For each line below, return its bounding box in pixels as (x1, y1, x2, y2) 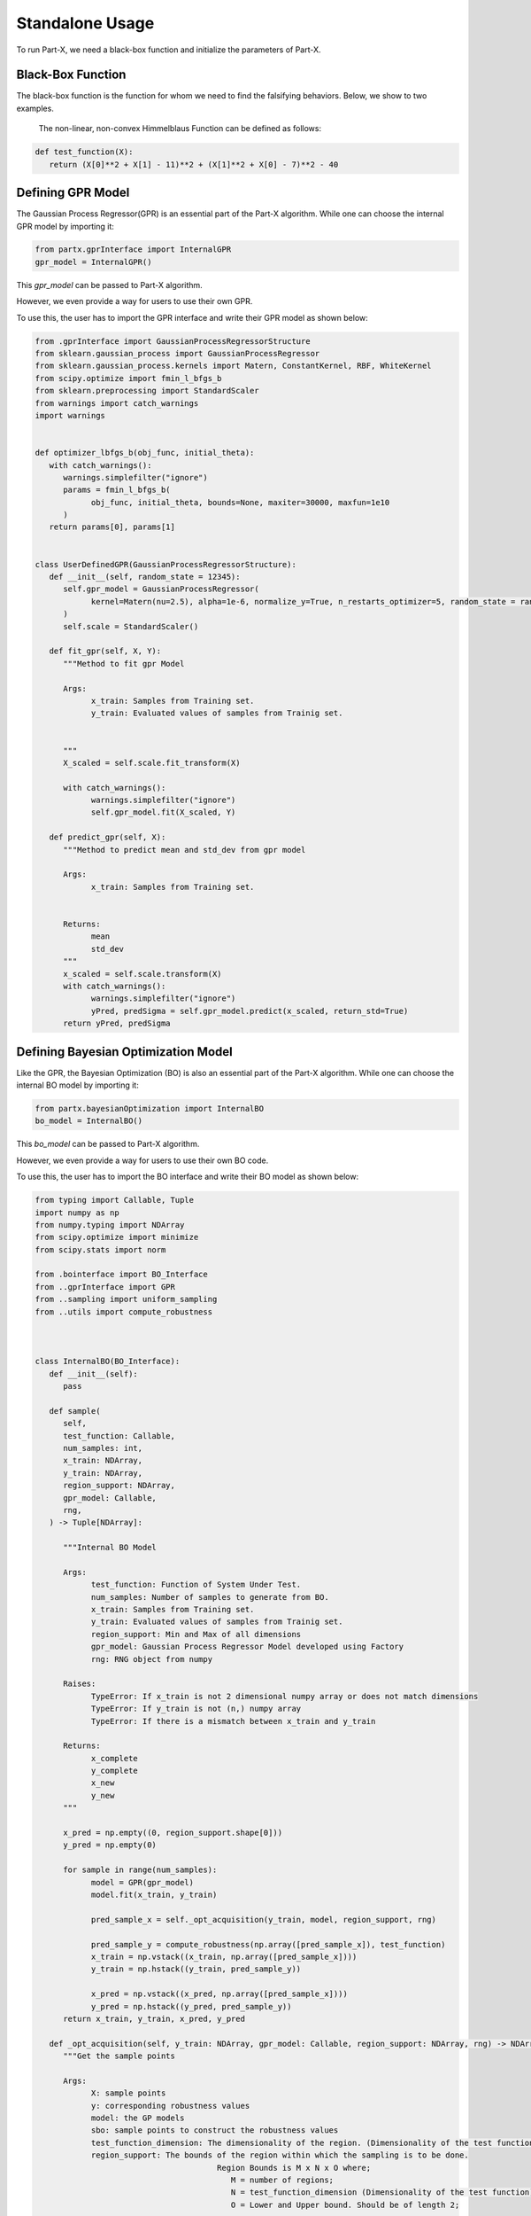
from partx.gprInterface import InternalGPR (35, 245, 232, 254)
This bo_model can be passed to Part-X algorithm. (16, 1139, 200, 1150)
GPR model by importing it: (16, 221, 115, 231)
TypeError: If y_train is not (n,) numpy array (90, 1704, 302, 1714)
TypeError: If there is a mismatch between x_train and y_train (90, 1716, 376, 1726)
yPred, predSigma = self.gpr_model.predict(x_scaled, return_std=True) (90, 1006, 409, 1016)
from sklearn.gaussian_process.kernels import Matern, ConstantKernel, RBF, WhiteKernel (35, 361, 433, 371)
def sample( (49, 1406, 101, 1416)
